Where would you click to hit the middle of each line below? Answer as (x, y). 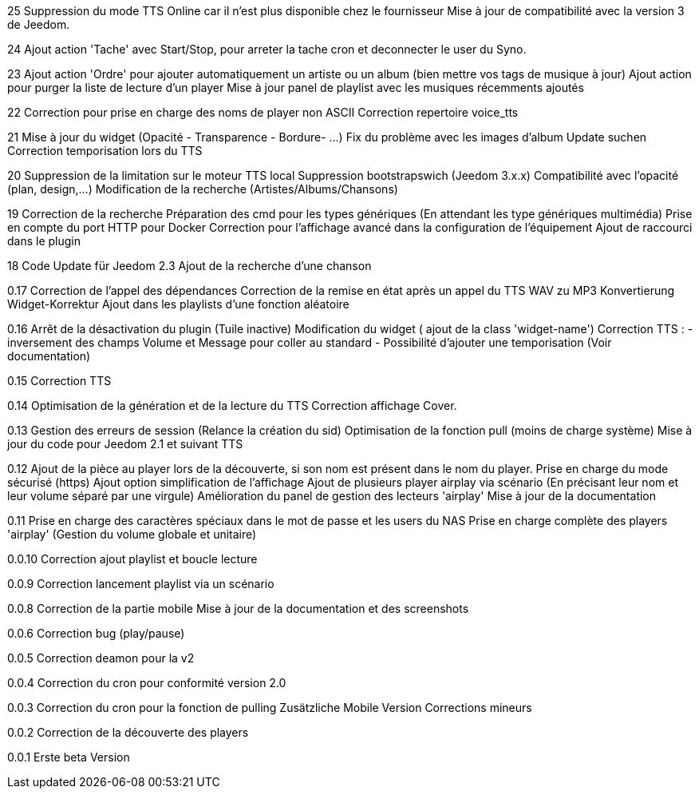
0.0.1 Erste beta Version (69, 757)
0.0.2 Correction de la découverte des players (128, 732)
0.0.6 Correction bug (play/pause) (96, 633)
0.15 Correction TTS (59, 381)
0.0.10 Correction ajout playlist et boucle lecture (132, 559)
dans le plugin (44, 241)
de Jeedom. (39, 24)
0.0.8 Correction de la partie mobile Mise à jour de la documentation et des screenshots (238, 608)
